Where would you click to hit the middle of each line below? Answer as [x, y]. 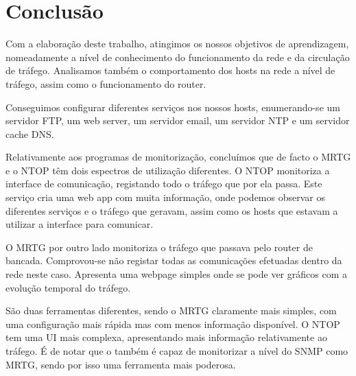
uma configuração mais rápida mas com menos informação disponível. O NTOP [173, 324]
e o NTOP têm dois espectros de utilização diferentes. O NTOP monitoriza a [168, 170]
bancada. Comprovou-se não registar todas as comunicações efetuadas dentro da [174, 260]
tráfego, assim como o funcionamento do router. [106, 83]
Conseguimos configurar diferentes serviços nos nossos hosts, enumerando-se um [173, 107]
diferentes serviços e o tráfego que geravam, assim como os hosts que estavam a [172, 210]
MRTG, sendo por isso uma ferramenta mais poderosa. [121, 364]
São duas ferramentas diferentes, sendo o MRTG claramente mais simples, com [171, 310]
